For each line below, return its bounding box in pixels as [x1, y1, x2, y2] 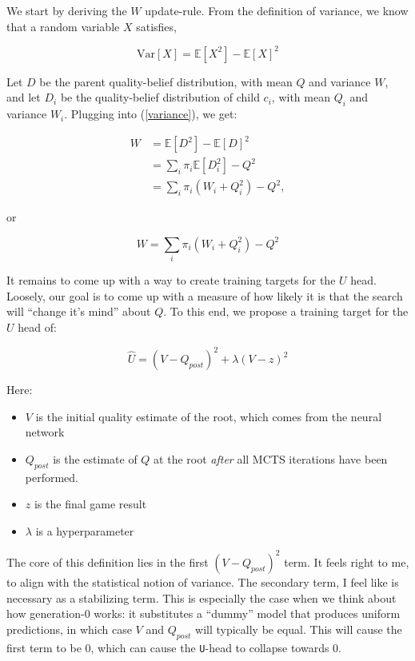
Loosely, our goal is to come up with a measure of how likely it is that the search [6, 287, 403, 304]
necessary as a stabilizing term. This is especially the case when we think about [6, 589, 397, 606]
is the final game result [34, 496, 147, 512]
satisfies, [136, 18, 177, 34]
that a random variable [6, 18, 120, 34]
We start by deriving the [6, 2, 127, 18]
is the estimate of [53, 450, 138, 467]
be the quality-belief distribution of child [60, 89, 260, 106]
